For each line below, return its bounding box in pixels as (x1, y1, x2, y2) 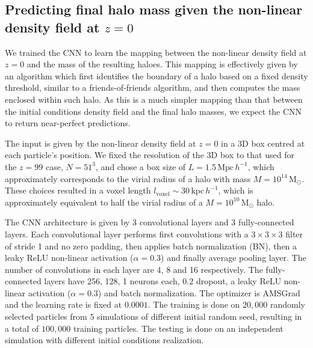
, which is (218, 184, 253, 197)
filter (285, 227, 303, 240)
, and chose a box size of (96, 160, 186, 172)
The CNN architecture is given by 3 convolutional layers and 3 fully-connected (5, 216, 294, 228)
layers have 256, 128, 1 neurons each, (44, 275, 180, 287)
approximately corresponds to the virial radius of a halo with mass (5, 172, 251, 185)
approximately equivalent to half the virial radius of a (5, 195, 203, 208)
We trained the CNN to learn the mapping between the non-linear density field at (5, 46, 307, 58)
